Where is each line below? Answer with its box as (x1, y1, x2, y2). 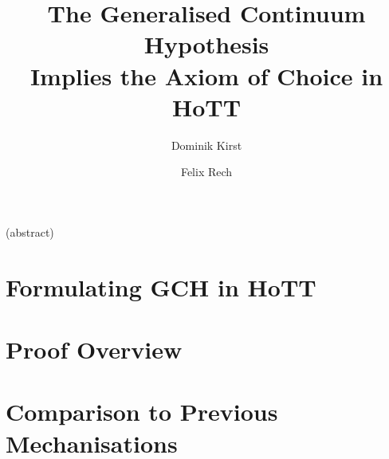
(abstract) (6, 223, 54, 240)
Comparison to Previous (6, 395, 278, 428)
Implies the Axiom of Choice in (29, 59, 383, 92)
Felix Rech (180, 163, 233, 180)
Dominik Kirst (171, 136, 242, 153)
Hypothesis (143, 28, 269, 61)
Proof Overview (6, 333, 183, 366)
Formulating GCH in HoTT (6, 270, 316, 303)
